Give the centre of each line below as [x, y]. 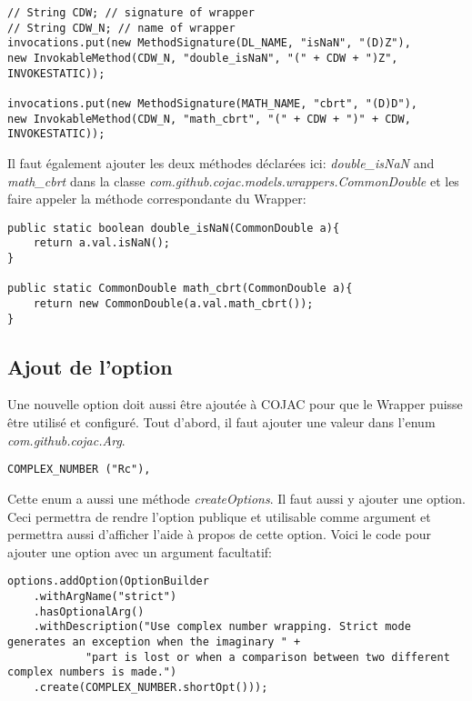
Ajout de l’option [90, 366]
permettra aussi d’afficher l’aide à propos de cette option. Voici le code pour [219, 534]
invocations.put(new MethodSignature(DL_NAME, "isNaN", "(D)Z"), [209, 43]
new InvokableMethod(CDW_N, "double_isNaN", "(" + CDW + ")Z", [203, 58]
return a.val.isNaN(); [101, 243]
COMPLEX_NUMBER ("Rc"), [79, 470]
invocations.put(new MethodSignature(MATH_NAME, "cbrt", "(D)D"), [213, 103]
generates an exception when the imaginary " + [154, 641]
